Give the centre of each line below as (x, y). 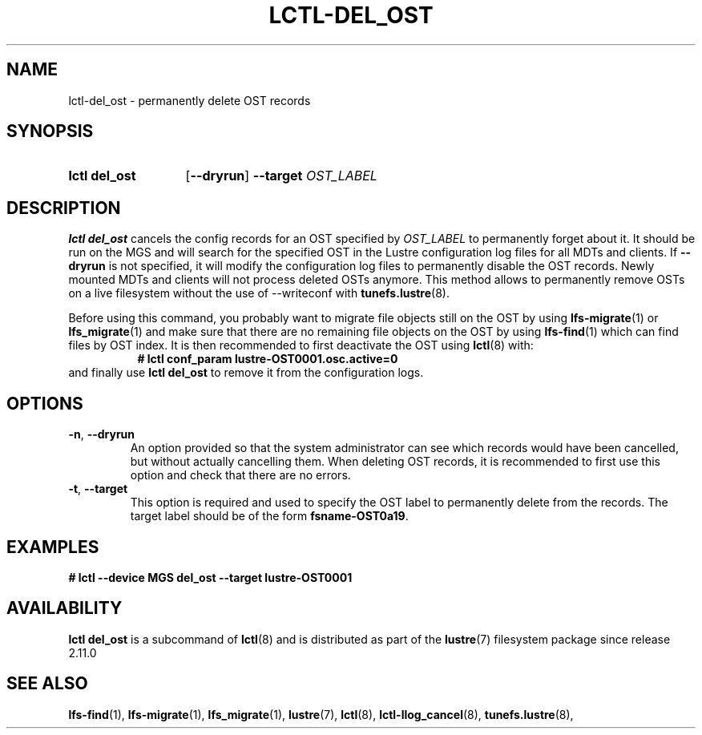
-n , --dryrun (102, 434)
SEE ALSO (47, 684)
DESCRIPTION (64, 208)
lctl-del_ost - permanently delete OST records (190, 100)
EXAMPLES (53, 547)
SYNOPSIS (50, 131)
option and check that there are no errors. (240, 475)
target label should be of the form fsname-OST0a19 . (269, 516)
